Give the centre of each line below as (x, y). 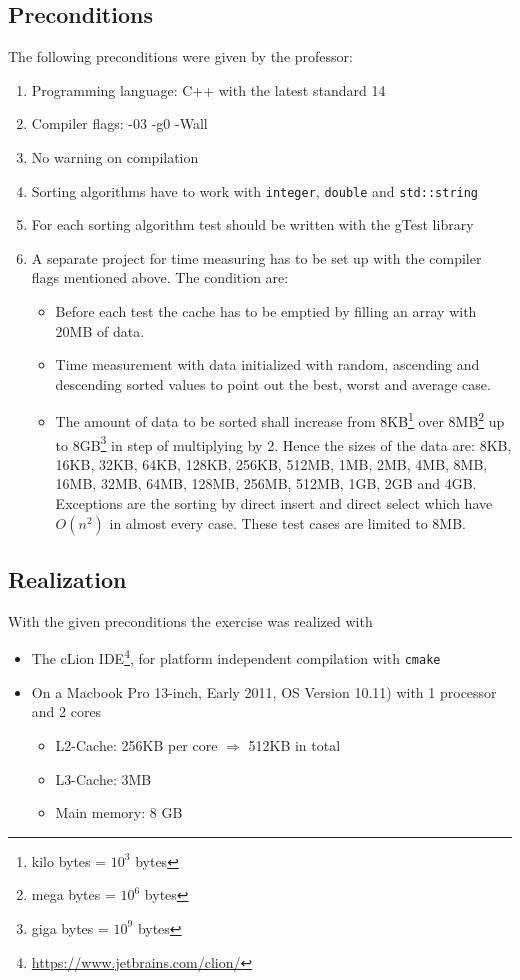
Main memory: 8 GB (119, 812)
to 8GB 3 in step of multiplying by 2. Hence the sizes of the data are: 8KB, (283, 443)
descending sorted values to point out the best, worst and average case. (273, 383)
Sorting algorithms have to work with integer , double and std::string (255, 190)
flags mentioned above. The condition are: (160, 277)
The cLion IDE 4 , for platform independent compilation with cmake (236, 657)
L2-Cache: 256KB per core (136, 744)
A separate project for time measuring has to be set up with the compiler (256, 257)
